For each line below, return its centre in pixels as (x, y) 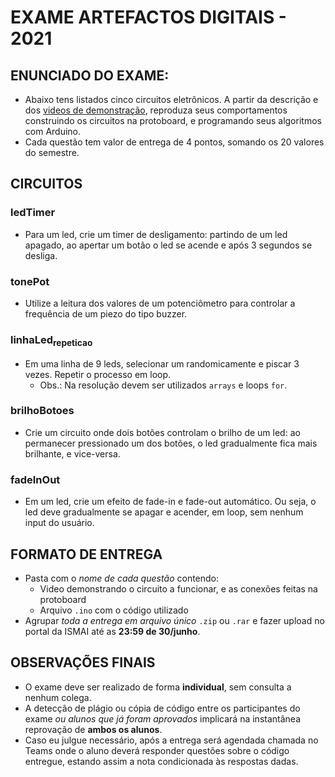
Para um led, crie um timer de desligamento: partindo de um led (156, 234)
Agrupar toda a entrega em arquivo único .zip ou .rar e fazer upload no (174, 620)
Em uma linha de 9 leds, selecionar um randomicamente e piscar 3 (162, 363)
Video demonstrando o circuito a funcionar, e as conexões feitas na (178, 588)
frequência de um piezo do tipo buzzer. (106, 313)
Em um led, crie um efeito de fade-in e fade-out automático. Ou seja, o (170, 502)
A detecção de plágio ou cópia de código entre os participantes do (162, 708)
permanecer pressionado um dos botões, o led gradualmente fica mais (171, 443)
